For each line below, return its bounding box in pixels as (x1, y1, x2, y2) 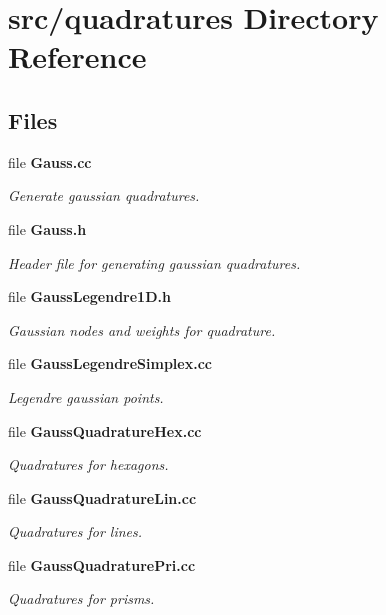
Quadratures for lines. (8, 521, 143, 542)
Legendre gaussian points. (8, 386, 164, 407)
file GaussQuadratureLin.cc (8, 487, 197, 508)
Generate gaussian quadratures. (8, 185, 200, 206)
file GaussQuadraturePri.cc (8, 554, 196, 575)
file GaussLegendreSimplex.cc (8, 353, 212, 374)
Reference (8, 36, 147, 77)
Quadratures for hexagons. (8, 454, 169, 475)
